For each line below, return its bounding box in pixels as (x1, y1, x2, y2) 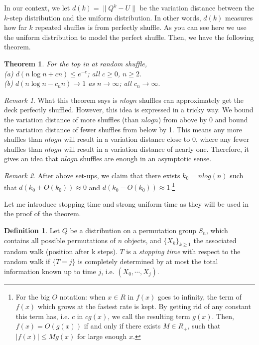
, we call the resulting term (108, 311, 190, 321)
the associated (193, 235, 237, 245)
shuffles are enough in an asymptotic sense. (80, 153, 212, 164)
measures (225, 12, 253, 22)
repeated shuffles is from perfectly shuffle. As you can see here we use (35, 22, 247, 32)
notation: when (59, 291, 106, 302)
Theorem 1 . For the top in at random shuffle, (4, 58, 147, 68)
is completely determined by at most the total (78, 256, 218, 266)
